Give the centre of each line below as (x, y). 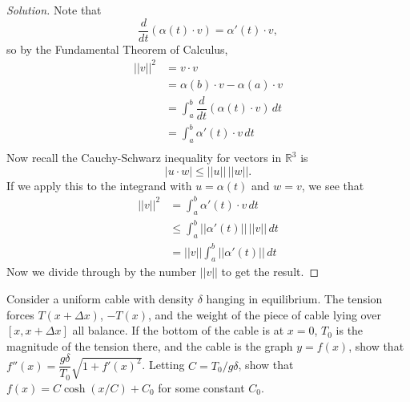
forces (20, 314)
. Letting (163, 365)
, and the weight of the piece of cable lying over (265, 314)
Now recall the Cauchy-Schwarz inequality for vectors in (144, 158)
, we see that (333, 185)
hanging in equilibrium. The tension (294, 299)
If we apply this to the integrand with (99, 185)
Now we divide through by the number (101, 272)
